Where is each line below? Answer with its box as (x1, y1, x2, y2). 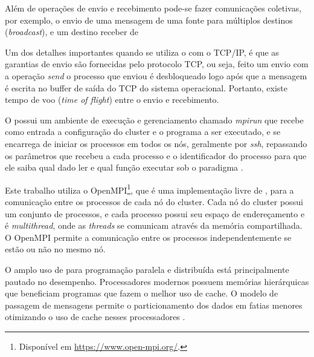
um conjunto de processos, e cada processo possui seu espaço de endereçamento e (5, 207, 305, 220)
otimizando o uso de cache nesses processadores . (5, 310, 185, 323)
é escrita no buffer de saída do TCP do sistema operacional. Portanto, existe (5, 81, 287, 94)
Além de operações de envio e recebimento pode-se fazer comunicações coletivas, (5, 2, 302, 14)
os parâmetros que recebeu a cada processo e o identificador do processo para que (5, 149, 307, 162)
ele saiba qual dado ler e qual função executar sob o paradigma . (5, 161, 243, 174)
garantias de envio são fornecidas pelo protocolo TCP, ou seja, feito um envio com (5, 57, 309, 70)
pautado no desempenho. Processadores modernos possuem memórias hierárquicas (5, 275, 309, 287)
